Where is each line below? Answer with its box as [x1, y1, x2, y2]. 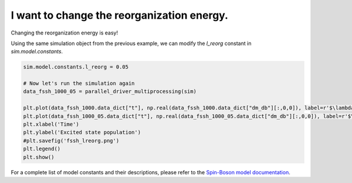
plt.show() [23, 154, 55, 160]
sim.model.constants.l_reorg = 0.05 [23, 64, 129, 70]
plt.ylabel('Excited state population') [23, 129, 141, 136]
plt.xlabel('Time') [23, 121, 79, 128]
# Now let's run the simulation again [23, 80, 135, 87]
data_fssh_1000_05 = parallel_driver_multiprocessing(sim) [23, 88, 197, 95]
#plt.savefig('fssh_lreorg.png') [23, 137, 120, 144]
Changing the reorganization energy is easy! [11, 29, 119, 36]
